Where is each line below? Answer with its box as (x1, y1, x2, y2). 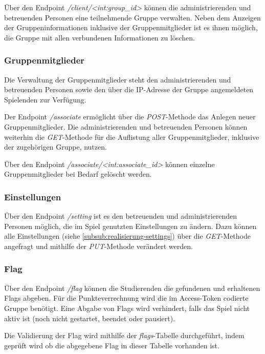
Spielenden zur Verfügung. (4, 94, 86, 105)
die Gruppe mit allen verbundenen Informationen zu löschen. (4, 32, 195, 43)
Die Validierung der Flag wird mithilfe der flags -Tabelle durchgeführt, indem (4, 330, 245, 341)
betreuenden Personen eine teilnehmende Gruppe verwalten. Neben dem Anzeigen (4, 12, 261, 23)
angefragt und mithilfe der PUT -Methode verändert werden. (4, 240, 193, 251)
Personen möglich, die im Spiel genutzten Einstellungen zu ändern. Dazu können (4, 220, 257, 231)
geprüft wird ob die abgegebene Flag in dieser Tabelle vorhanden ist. (4, 340, 219, 350)
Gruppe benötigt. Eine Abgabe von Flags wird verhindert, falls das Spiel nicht (4, 302, 250, 313)
